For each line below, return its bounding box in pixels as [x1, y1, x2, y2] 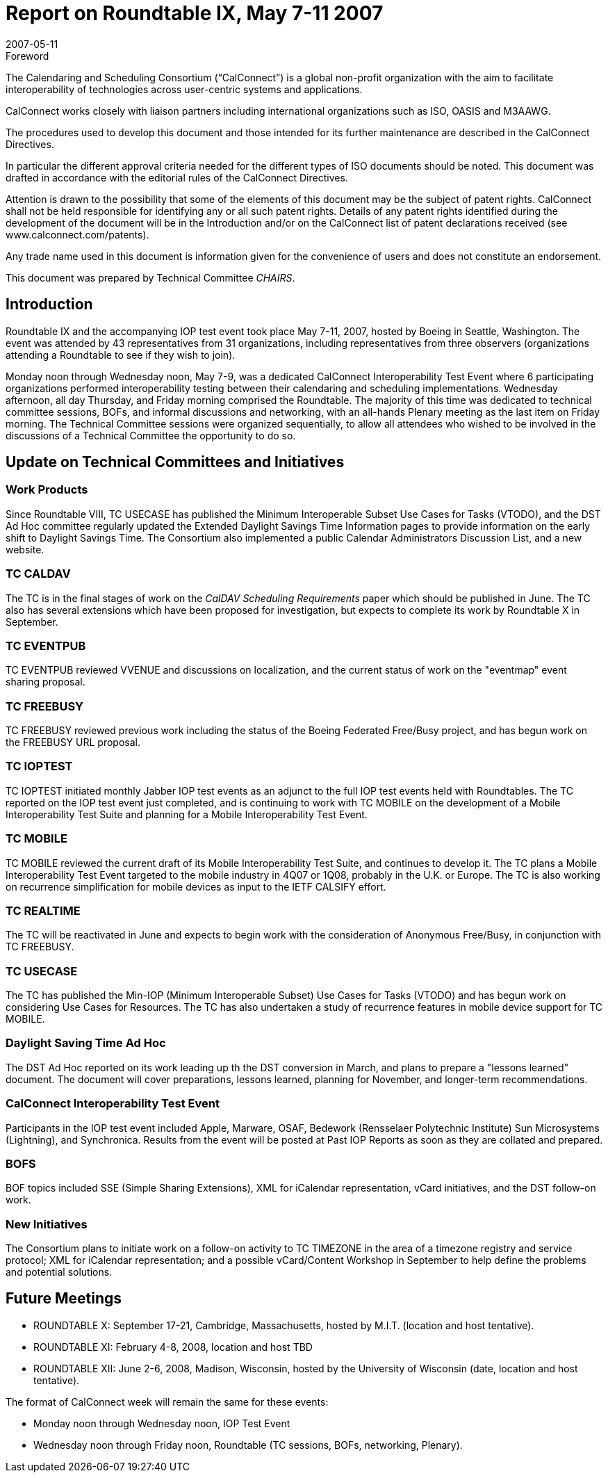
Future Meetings [6, 1290, 122, 1308]
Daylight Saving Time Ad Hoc [6, 1036, 166, 1050]
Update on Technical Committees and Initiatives [6, 453, 345, 471]
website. [6, 543, 44, 555]
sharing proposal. [6, 676, 85, 688]
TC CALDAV [6, 567, 71, 581]
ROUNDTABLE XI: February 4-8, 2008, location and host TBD [33, 1340, 313, 1353]
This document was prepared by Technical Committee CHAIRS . [6, 271, 295, 284]
